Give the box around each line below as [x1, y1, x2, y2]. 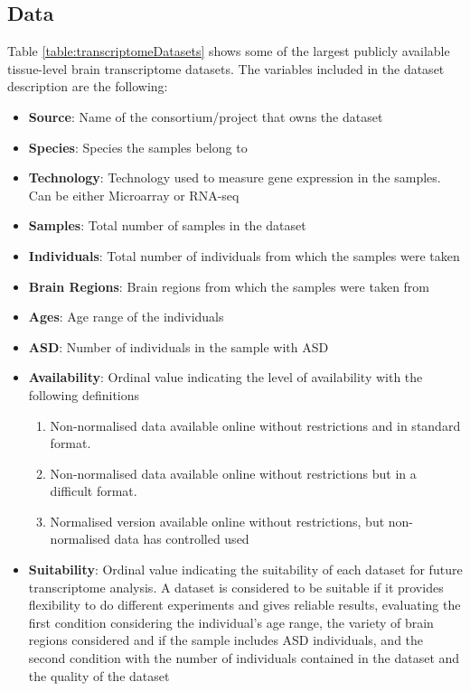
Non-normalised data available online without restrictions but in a [50, 463, 417, 482]
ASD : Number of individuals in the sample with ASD [28, 337, 329, 356]
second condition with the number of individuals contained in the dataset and [28, 649, 460, 668]
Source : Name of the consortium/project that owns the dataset [28, 107, 383, 126]
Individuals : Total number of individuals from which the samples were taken [28, 246, 460, 265]
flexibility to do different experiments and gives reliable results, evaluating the [28, 595, 461, 614]
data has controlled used [114, 529, 249, 548]
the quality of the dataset [28, 666, 170, 685]
